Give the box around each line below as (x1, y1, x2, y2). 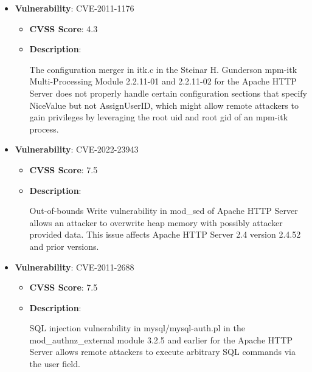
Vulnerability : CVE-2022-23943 (15, 143, 139, 156)
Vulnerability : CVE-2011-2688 (15, 260, 134, 273)
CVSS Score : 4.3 (29, 22, 98, 35)
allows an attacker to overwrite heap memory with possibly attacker (29, 216, 283, 229)
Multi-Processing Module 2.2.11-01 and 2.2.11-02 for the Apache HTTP (29, 75, 297, 88)
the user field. (29, 357, 80, 370)
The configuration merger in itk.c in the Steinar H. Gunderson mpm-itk (29, 63, 297, 75)
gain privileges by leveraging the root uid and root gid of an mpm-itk (29, 111, 288, 123)
